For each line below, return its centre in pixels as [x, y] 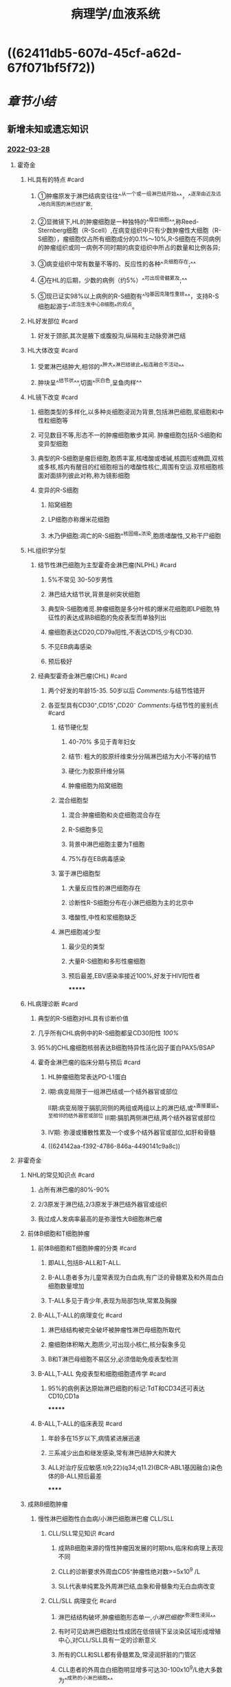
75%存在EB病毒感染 [97, 858]
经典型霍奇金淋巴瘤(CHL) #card [82, 676]
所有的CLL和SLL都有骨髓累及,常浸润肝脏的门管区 [127, 1655]
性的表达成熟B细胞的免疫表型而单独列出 [110, 617]
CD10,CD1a [63, 1396]
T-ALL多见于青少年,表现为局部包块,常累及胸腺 [112, 1300]
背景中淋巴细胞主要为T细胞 [107, 844]
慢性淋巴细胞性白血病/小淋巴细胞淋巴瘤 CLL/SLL [106, 1518]
